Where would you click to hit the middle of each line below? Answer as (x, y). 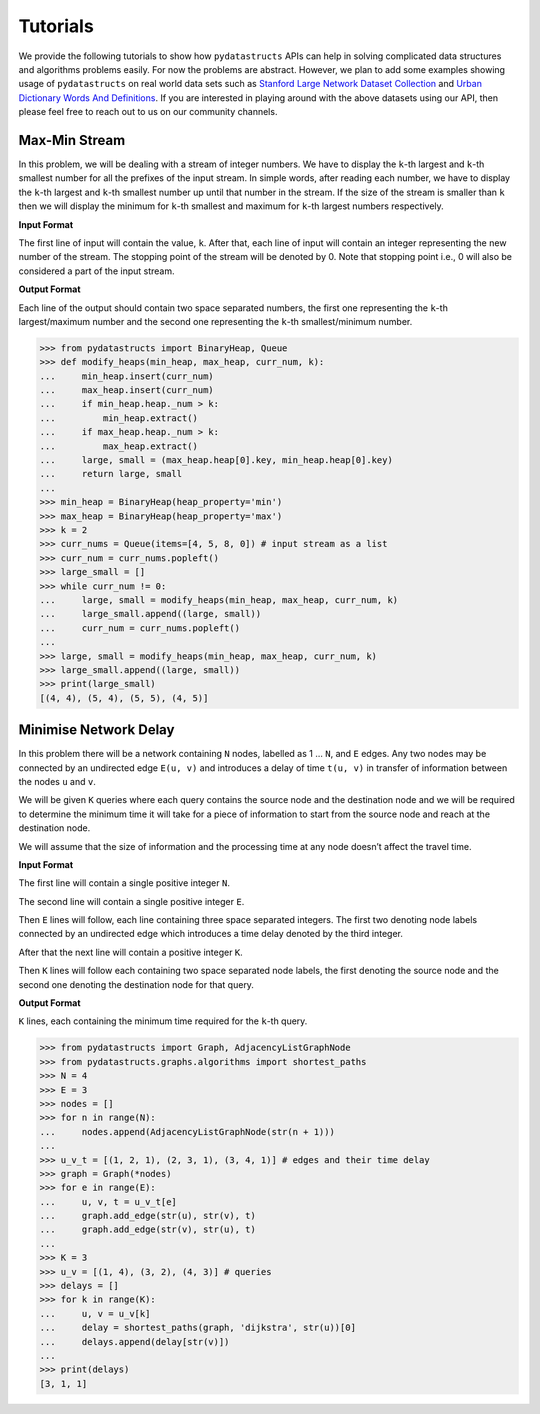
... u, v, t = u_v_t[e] (108, 1201)
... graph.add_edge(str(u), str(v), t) (148, 1216)
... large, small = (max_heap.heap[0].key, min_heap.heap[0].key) (216, 460)
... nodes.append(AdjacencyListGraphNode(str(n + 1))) (187, 1131)
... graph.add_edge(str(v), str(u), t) (148, 1229)
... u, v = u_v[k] (95, 1313)
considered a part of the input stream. (96, 271)
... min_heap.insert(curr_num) (126, 376)
